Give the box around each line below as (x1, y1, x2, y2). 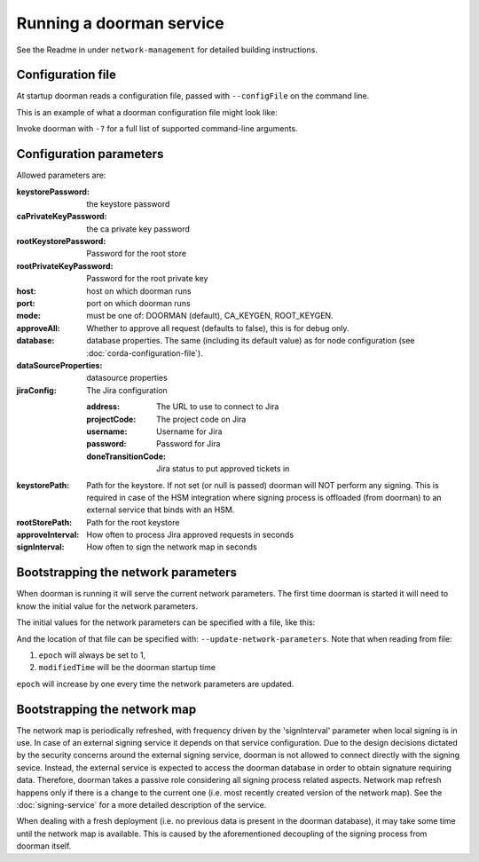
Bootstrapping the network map (16, 701, 197, 716)
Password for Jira (156, 439, 221, 449)
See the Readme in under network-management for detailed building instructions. (16, 44, 318, 55)
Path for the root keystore (86, 517, 180, 527)
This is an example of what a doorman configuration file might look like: (16, 107, 279, 117)
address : (86, 401, 120, 412)
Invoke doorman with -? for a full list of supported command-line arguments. (16, 123, 298, 134)
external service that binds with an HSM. (86, 504, 235, 515)
